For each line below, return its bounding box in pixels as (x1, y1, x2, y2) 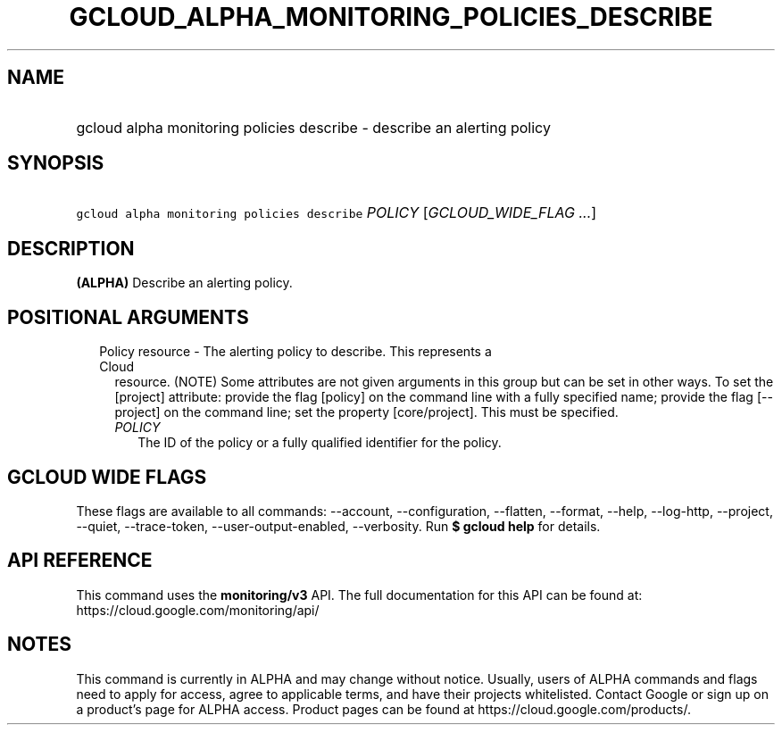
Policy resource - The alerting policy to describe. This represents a (99, 344, 492, 360)
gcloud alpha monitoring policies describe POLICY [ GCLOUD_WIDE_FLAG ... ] (76, 204, 597, 222)
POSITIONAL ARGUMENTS (7, 305, 249, 329)
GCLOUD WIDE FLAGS (7, 465, 207, 488)
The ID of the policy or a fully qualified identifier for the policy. (137, 435, 502, 451)
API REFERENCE (7, 549, 153, 572)
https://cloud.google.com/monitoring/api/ (76, 602, 320, 618)
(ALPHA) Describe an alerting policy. (76, 275, 293, 291)
